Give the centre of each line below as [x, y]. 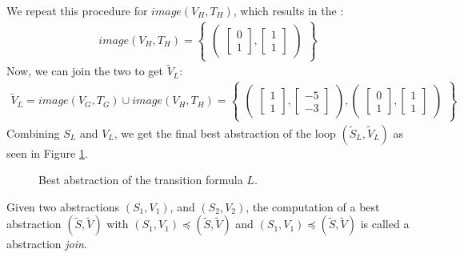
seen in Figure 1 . [47, 153]
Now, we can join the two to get [85, 71]
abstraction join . [47, 244]
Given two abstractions [63, 206]
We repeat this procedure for [77, 10]
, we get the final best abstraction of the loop [225, 133]
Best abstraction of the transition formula [141, 180]
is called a [385, 224]
